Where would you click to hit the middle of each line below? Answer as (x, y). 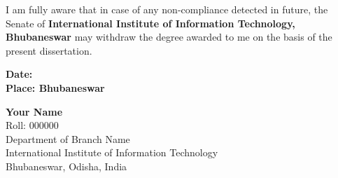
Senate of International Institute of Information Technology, (150, 23)
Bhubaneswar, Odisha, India (66, 166)
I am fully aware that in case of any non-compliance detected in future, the (167, 9)
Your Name (34, 111)
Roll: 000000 (32, 125)
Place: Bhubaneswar (55, 87)
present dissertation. (49, 50)
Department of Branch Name (68, 138)
